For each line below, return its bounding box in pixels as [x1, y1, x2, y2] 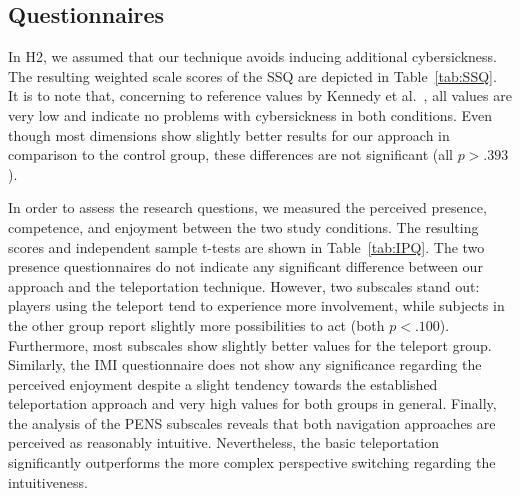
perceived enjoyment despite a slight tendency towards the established [8, 373, 438, 394]
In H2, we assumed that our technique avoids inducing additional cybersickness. [8, 46, 497, 67]
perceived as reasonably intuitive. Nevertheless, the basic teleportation [8, 432, 440, 453]
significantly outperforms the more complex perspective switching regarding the [8, 452, 496, 473]
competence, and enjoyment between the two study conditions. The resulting [8, 216, 479, 237]
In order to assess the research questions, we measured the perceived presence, [8, 197, 487, 218]
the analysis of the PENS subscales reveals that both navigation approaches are [8, 412, 496, 433]
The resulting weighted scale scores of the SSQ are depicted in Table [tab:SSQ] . [8, 65, 497, 86]
